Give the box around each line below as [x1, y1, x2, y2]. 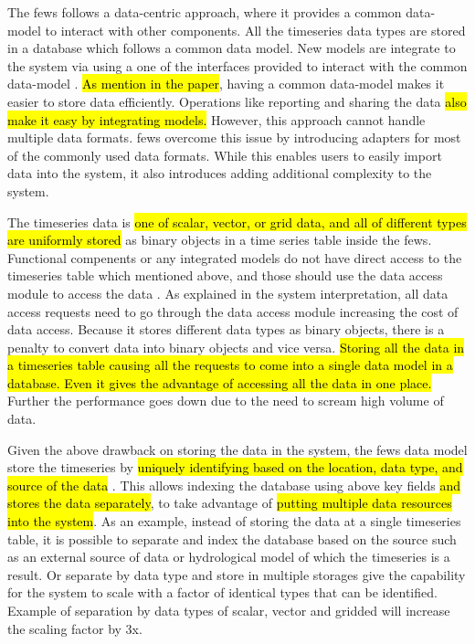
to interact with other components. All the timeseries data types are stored [45, 20, 466, 39]
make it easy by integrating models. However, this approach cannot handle [7, 110, 426, 129]
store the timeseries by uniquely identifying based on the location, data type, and [7, 458, 463, 477]
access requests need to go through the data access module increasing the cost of [7, 301, 459, 321]
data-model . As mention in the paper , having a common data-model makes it [7, 74, 445, 93]
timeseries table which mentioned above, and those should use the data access [7, 266, 443, 285]
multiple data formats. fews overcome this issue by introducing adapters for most [7, 128, 461, 147]
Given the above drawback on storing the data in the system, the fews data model [7, 439, 468, 459]
